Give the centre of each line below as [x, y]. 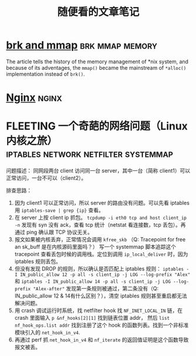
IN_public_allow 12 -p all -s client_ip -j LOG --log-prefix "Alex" [105, 275]
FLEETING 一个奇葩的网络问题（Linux [97, 126]
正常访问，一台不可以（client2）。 [46, 178]
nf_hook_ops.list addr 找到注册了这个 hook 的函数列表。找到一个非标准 [102, 325]
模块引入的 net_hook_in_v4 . [47, 333]
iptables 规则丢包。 [38, 262]
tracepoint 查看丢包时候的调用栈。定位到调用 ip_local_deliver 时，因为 [101, 254]
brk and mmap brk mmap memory [82, 45]
